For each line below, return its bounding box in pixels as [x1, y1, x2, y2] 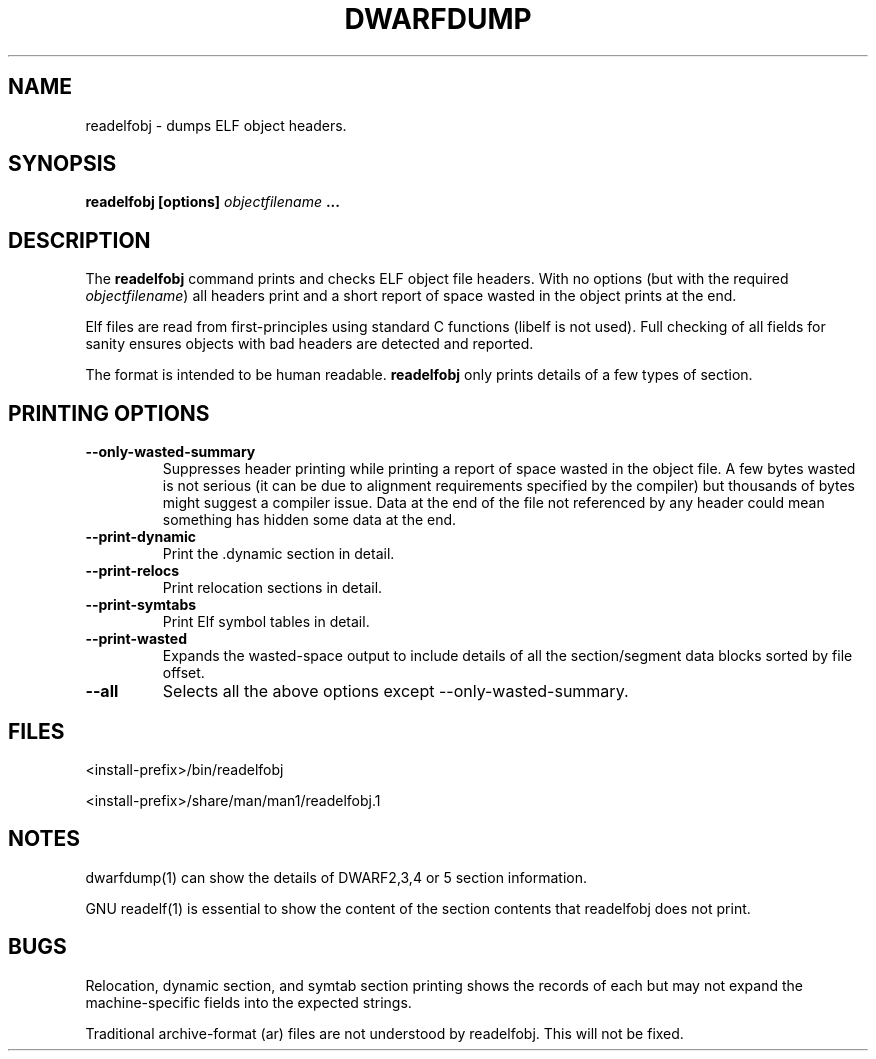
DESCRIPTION [8, 227, 151, 253]
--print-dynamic [85, 528, 197, 546]
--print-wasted [85, 630, 188, 648]
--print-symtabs [85, 596, 197, 614]
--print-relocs [85, 562, 180, 580]
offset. [162, 664, 205, 682]
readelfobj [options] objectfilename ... [85, 193, 340, 211]
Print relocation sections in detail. [162, 579, 383, 597]
